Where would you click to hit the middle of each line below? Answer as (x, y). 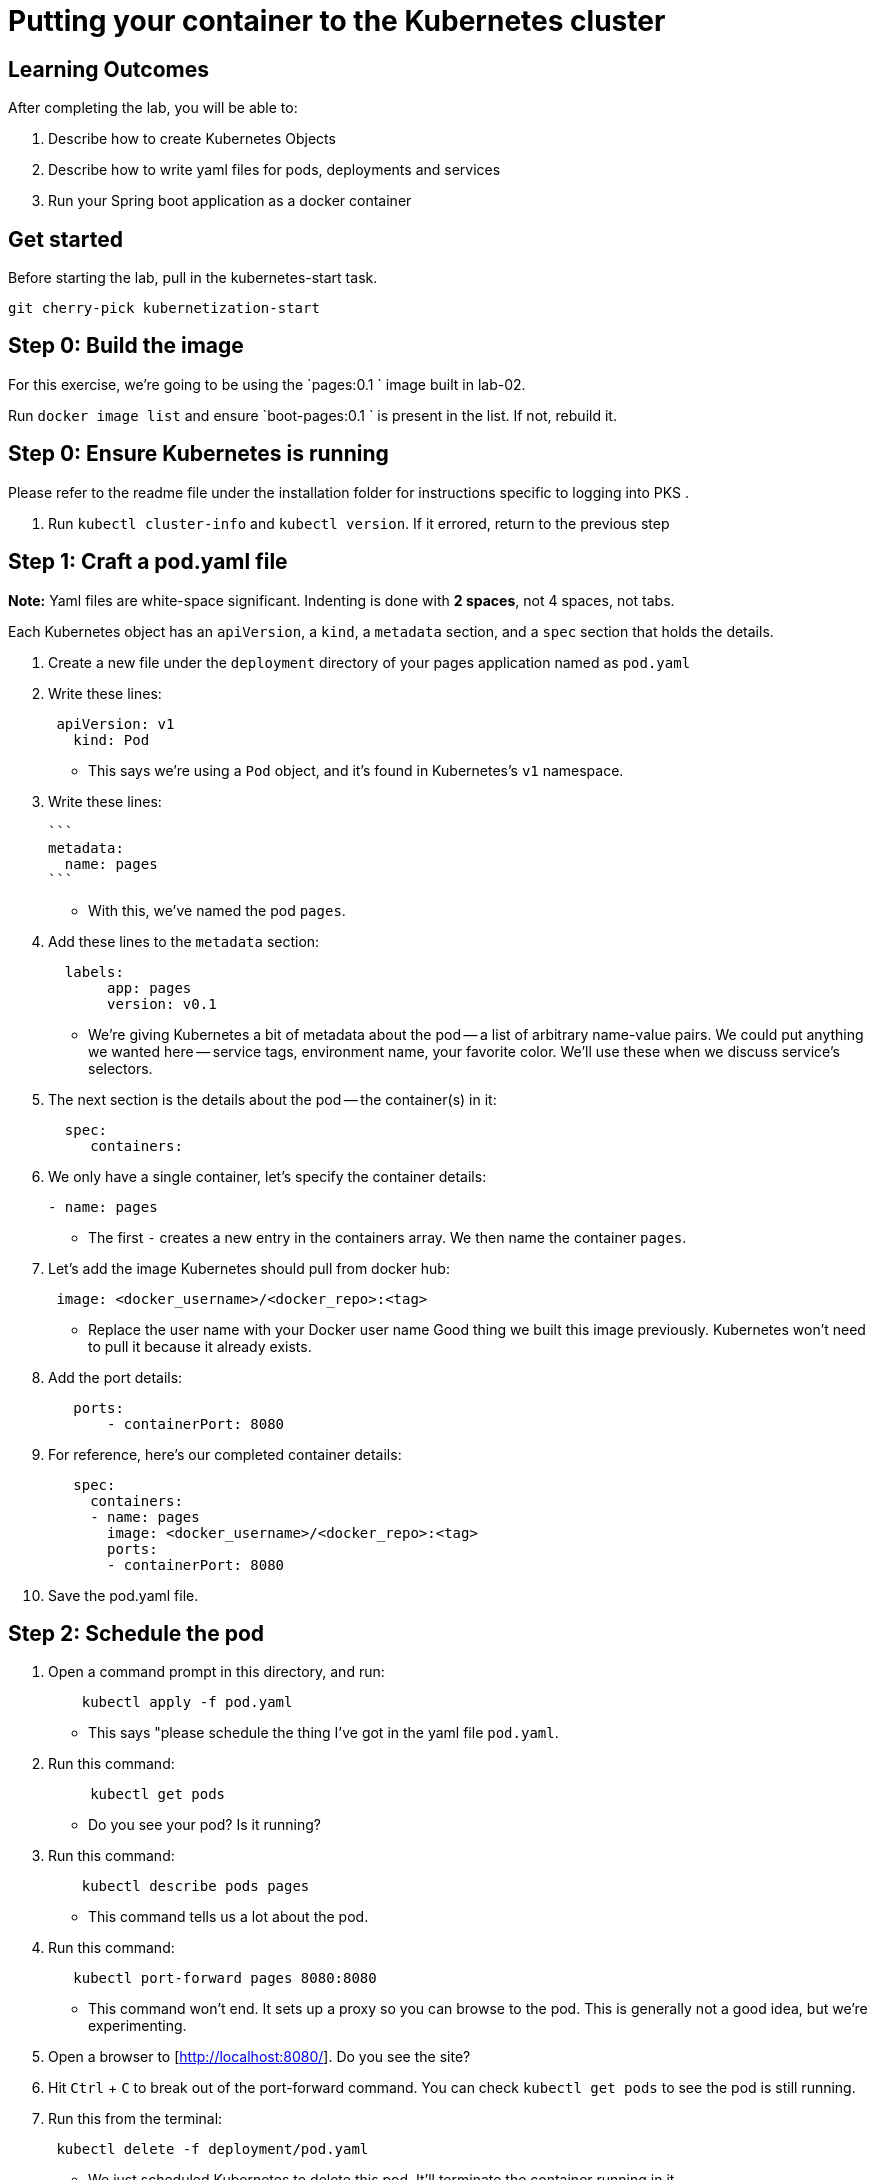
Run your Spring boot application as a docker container (230, 201)
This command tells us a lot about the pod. (228, 1917)
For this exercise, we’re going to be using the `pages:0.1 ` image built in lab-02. (267, 384)
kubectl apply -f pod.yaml (187, 1702)
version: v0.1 (162, 1003)
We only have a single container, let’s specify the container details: (267, 1176)
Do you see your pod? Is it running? (204, 1825)
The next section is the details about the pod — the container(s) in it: (272, 1099)
